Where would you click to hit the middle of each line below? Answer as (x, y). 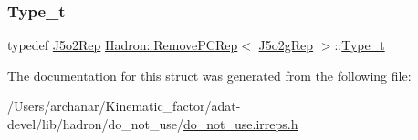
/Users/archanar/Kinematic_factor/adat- (124, 106)
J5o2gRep (286, 45)
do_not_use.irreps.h (241, 124)
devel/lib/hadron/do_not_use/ (96, 124)
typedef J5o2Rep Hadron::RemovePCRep (123, 45)
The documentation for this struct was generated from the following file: (209, 75)
